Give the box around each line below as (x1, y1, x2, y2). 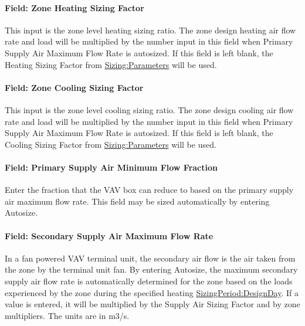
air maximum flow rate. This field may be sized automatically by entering (5, 195, 270, 207)
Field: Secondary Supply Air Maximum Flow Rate (5, 229, 213, 242)
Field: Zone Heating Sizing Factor (5, 1, 144, 13)
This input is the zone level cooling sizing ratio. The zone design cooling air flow (5, 103, 294, 116)
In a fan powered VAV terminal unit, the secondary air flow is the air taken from (5, 252, 296, 264)
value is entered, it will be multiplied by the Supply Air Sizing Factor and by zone (5, 298, 300, 310)
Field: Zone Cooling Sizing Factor (5, 81, 144, 93)
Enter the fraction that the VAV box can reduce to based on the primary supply (5, 184, 294, 196)
